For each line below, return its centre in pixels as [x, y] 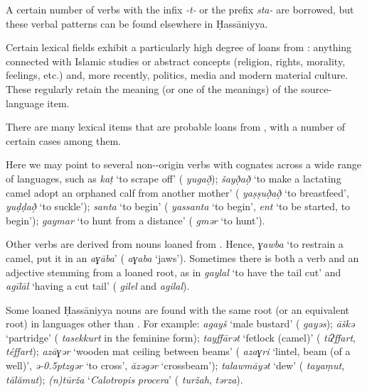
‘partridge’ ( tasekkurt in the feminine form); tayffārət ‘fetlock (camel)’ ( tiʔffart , [181, 337]
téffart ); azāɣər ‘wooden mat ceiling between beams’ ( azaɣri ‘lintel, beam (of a [178, 351]
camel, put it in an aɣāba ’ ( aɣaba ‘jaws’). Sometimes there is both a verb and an [182, 257]
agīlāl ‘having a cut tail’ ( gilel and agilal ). [98, 286]
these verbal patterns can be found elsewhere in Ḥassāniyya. [137, 23]
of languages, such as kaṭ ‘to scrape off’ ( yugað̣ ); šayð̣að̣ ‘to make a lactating [174, 178]
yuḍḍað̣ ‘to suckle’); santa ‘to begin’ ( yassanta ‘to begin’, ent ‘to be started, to [178, 206]
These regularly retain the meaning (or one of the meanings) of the [152, 88]
